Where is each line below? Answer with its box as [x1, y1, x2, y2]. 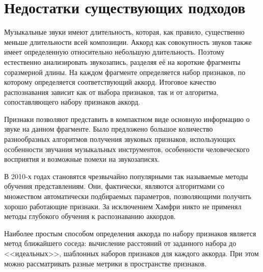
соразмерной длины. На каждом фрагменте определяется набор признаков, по [4, 66, 246, 77]
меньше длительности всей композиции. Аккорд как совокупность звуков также [4, 36, 252, 47]
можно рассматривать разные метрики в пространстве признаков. [4, 258, 207, 268]
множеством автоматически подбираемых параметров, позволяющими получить [4, 191, 251, 202]
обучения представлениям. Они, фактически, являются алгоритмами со [4, 181, 225, 191]
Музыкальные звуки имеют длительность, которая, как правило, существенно [4, 27, 245, 37]
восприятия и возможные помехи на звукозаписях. [4, 154, 160, 164]
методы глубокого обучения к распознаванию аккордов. [4, 211, 176, 221]
